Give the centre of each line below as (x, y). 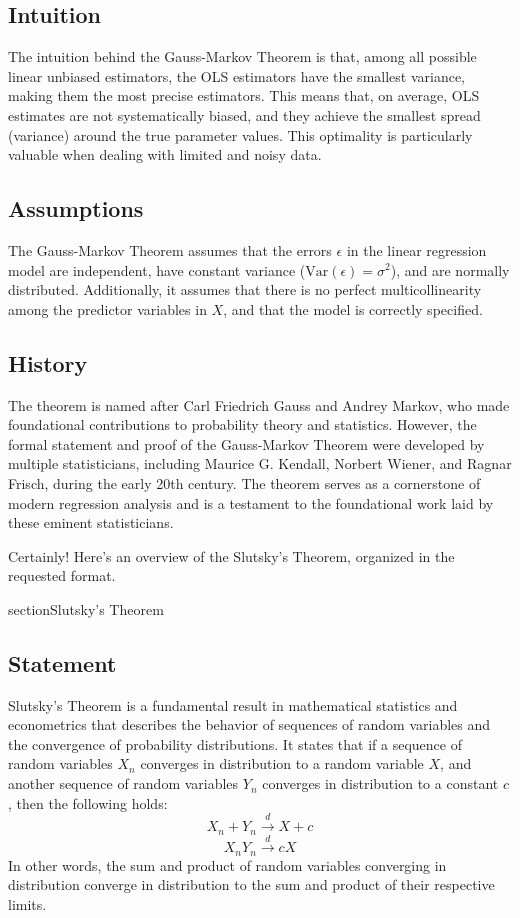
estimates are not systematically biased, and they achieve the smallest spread (244, 114)
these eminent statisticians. (91, 522)
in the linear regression (416, 249)
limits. (27, 903)
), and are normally (450, 269)
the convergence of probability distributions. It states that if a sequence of (235, 743)
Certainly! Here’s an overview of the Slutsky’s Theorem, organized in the (231, 555)
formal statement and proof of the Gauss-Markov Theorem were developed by (246, 443)
